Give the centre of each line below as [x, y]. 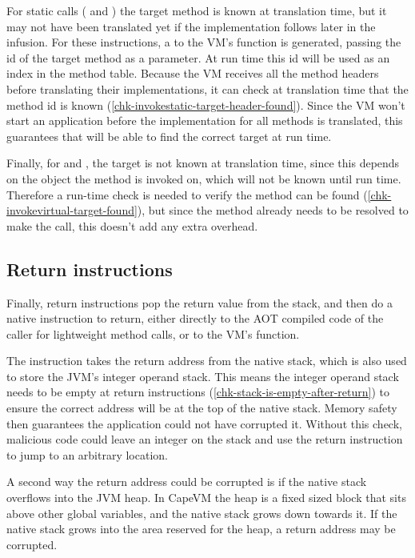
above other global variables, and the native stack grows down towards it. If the [202, 513]
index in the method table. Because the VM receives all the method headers [193, 73]
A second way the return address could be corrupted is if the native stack [187, 482]
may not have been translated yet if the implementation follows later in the [191, 26]
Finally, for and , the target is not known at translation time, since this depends [203, 163]
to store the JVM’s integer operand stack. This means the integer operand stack [203, 376]
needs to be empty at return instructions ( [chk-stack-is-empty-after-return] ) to [198, 392]
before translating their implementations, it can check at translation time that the [207, 88]
